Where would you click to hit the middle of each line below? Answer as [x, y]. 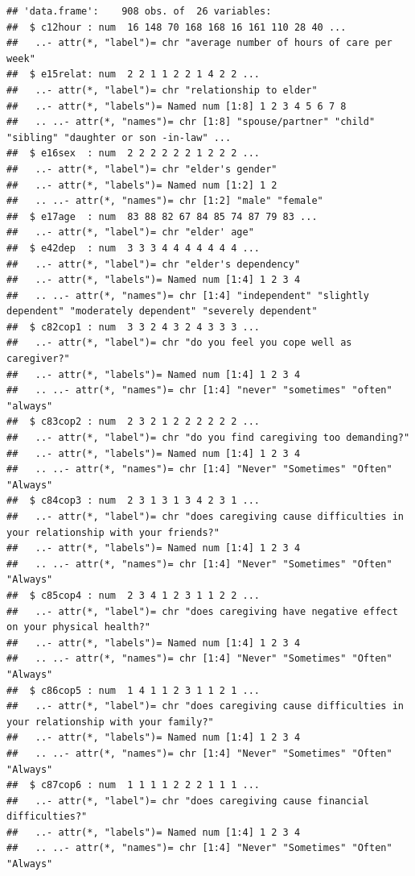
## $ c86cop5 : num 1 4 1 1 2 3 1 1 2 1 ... [133, 690]
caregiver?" [38, 359]
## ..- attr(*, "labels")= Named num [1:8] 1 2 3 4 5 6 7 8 [177, 106]
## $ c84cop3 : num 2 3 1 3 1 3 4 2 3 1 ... [133, 501]
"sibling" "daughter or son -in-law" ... [119, 137]
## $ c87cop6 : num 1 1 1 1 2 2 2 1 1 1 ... [133, 785]
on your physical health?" [78, 627]
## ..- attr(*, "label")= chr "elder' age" [130, 232]
